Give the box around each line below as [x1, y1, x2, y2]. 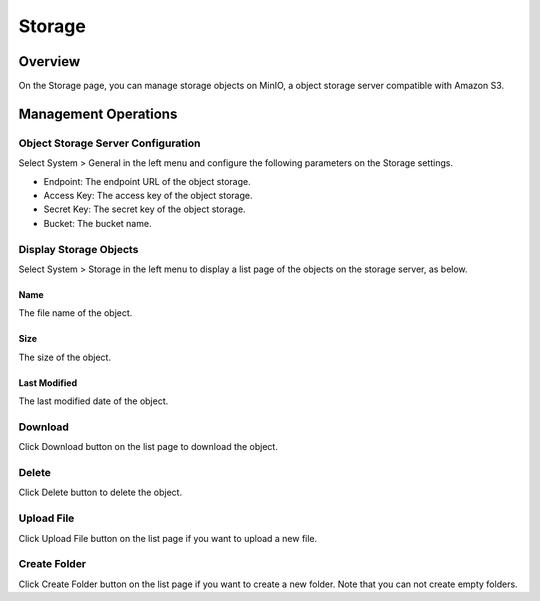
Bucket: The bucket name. [43, 217, 152, 229]
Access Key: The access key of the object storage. [43, 190, 253, 201]
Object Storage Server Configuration [18, 136, 201, 150]
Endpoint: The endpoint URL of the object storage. [43, 175, 251, 187]
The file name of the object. [18, 307, 133, 319]
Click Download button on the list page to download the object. [18, 441, 279, 453]
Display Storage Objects [18, 242, 139, 256]
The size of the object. [18, 351, 112, 363]
